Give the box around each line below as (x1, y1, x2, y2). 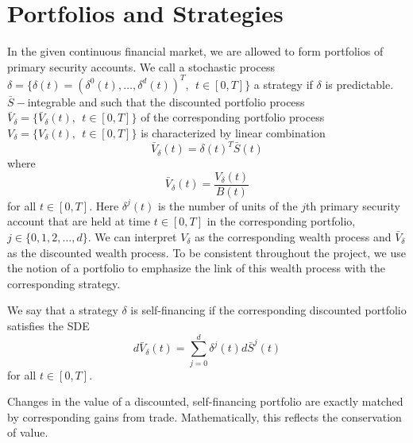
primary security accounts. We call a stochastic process (7, 58, 275, 75)
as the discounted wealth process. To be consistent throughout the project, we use (7, 244, 406, 260)
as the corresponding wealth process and (195, 228, 392, 245)
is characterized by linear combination (141, 125, 326, 141)
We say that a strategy (7, 302, 118, 318)
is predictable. (325, 75, 394, 92)
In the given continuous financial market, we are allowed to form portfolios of (7, 43, 384, 60)
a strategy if (253, 75, 313, 92)
